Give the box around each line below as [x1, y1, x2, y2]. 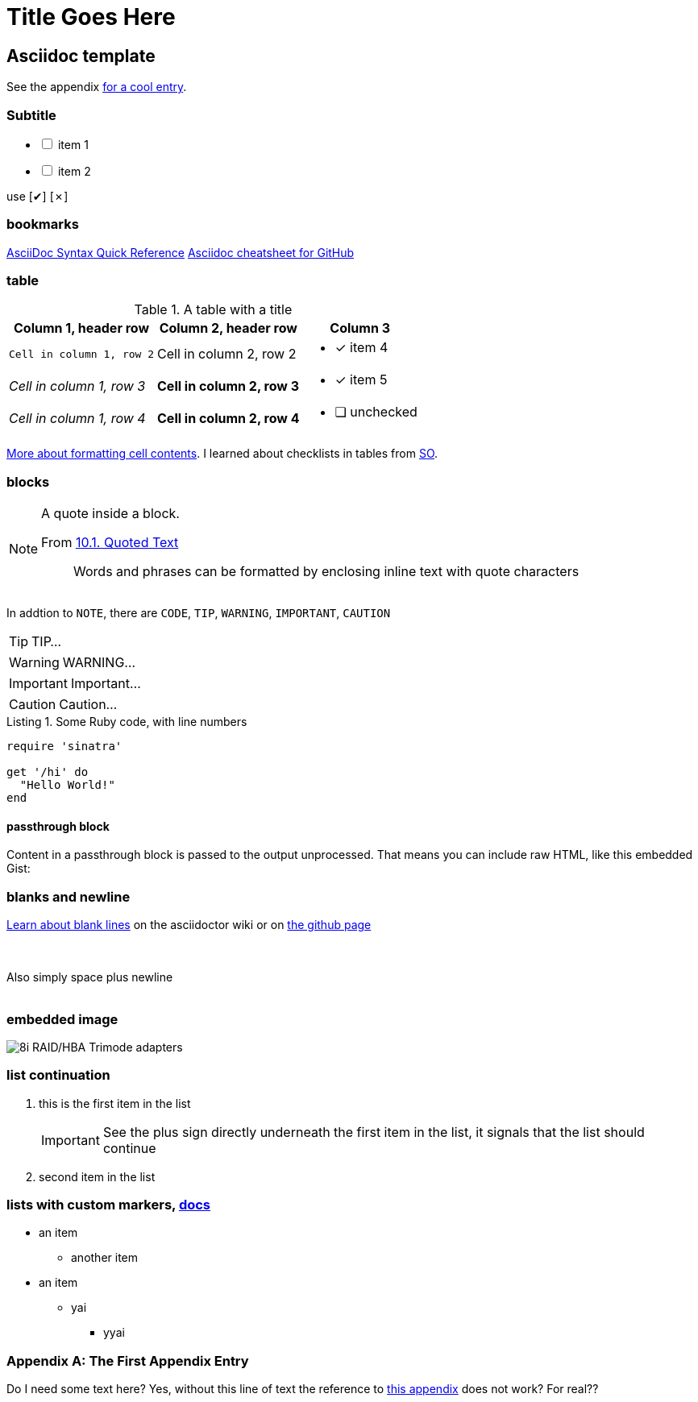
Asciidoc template [6, 45, 156, 66]
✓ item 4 [334, 339, 388, 356]
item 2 [57, 164, 91, 178]
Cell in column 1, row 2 [9, 347, 155, 360]
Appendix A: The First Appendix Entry [6, 1352, 249, 1369]
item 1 [57, 137, 89, 151]
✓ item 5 [334, 371, 388, 388]
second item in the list [39, 1169, 156, 1184]
